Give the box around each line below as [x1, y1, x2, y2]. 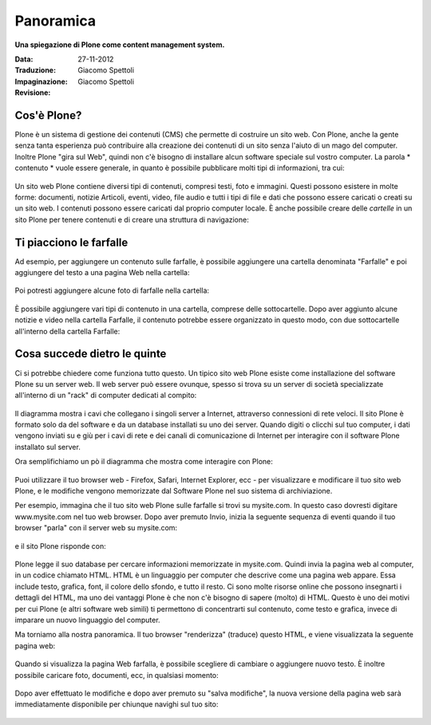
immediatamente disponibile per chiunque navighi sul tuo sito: [14, 699, 219, 709]
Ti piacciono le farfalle [14, 235, 129, 249]
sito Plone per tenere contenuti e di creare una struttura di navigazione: [14, 215, 249, 224]
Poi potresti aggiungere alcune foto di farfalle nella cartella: [14, 286, 210, 295]
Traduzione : [14, 65, 56, 75]
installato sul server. [14, 442, 81, 451]
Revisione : [14, 88, 51, 97]
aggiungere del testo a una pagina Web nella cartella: [14, 268, 190, 278]
